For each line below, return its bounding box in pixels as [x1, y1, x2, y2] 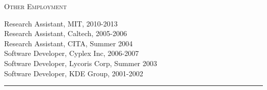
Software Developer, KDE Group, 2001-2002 [4, 68, 143, 78]
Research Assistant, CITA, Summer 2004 [4, 38, 133, 48]
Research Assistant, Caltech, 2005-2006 [4, 28, 127, 39]
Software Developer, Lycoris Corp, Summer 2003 [4, 57, 157, 68]
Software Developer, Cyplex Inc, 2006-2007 [4, 48, 139, 58]
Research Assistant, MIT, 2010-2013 [4, 18, 118, 28]
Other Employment [4, 1, 67, 11]
